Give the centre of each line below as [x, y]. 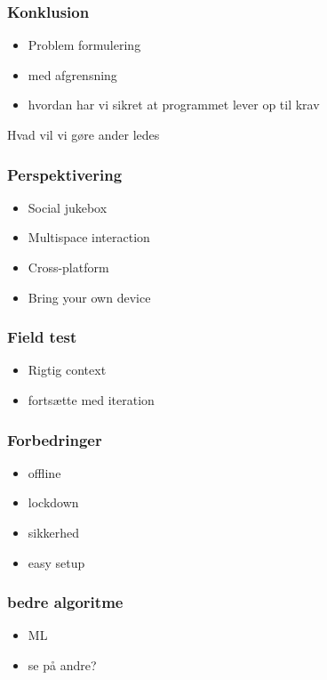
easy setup [56, 562]
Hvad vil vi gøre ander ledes [84, 134]
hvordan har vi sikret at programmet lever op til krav [174, 105]
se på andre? [62, 665]
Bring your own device [89, 297]
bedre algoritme [65, 602]
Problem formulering [84, 45]
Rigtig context [67, 370]
